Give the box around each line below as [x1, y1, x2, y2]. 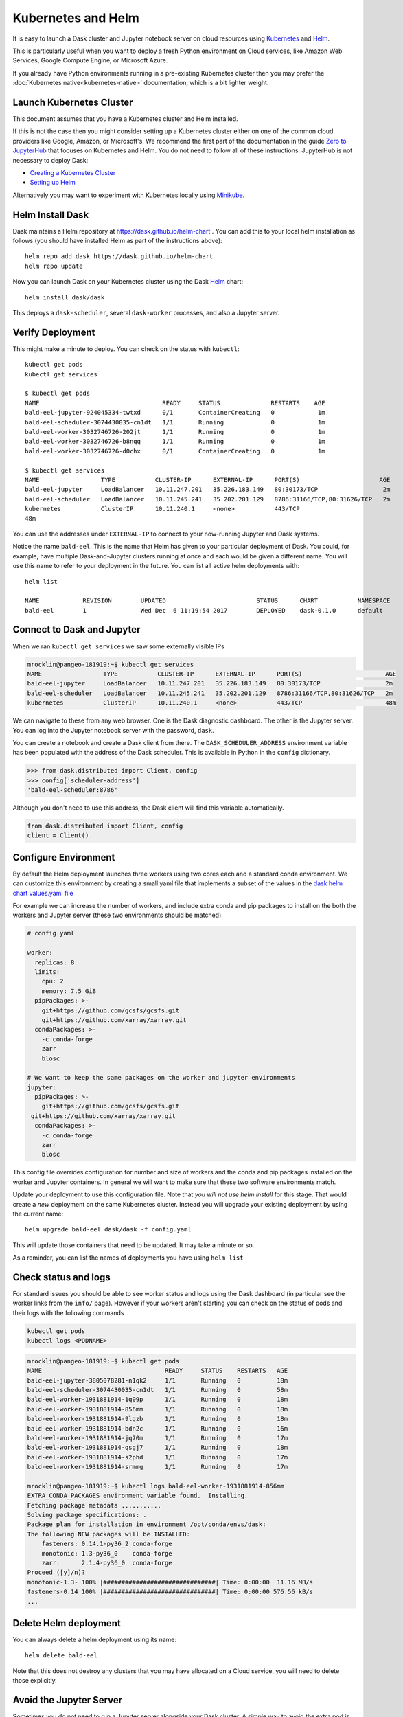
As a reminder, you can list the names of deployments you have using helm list [12, 1253, 244, 1262]
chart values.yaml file [12, 889, 73, 897]
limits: [34, 968, 60, 976]
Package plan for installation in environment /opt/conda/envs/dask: [27, 1521, 266, 1528]
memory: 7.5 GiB [41, 987, 96, 995]
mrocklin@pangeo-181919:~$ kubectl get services [27, 660, 194, 668]
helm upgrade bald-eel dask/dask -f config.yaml [25, 1226, 192, 1233]
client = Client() [27, 832, 89, 839]
